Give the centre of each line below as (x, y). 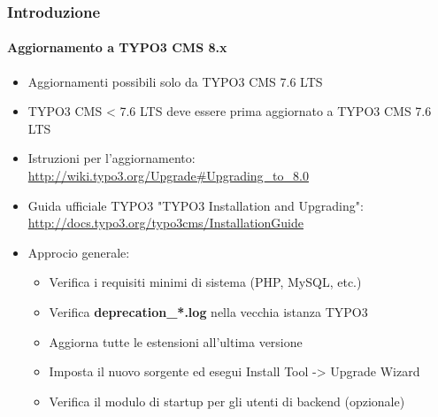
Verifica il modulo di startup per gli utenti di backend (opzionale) (227, 401)
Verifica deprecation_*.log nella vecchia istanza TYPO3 (208, 311)
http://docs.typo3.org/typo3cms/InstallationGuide (165, 223)
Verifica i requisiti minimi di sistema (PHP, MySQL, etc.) (205, 282)
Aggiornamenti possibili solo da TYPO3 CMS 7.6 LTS (175, 81)
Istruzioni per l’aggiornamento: (111, 158)
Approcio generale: (79, 252)
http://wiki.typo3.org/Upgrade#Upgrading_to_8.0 (168, 176)
